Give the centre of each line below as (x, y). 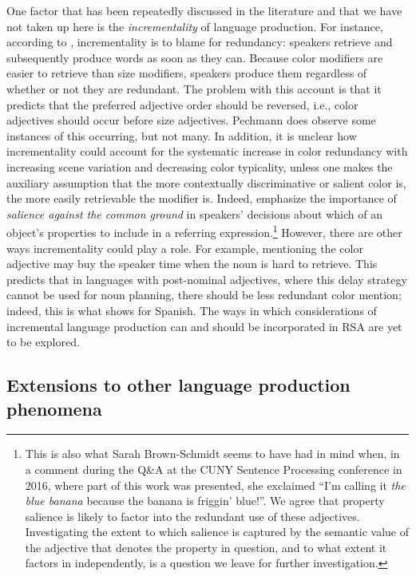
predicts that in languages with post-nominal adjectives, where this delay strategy (207, 279)
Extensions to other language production (178, 385)
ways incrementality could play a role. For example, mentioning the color (185, 248)
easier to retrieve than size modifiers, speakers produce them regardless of (187, 73)
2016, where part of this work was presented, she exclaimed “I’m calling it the (215, 485)
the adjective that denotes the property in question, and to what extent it (206, 547)
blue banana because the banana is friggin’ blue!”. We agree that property (205, 501)
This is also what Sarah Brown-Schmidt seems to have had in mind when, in (212, 454)
